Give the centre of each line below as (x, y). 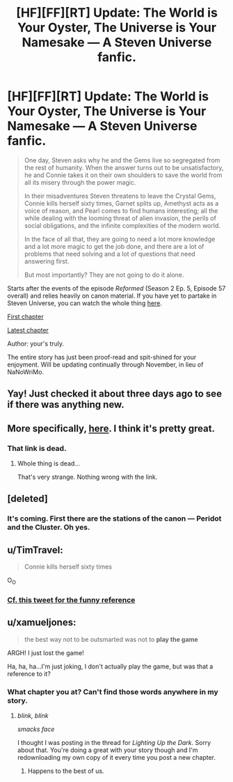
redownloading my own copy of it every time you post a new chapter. (116, 757)
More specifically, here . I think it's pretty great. (111, 428)
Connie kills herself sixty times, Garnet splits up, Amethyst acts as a (121, 203)
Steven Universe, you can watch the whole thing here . (85, 303)
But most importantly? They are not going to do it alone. (104, 275)
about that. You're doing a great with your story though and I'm (107, 750)
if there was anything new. (66, 405)
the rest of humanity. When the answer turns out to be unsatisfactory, (124, 167)
